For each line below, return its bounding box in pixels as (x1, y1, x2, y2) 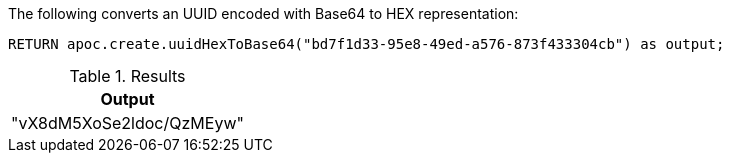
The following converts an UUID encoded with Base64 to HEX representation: (8, 5, 519, 22)
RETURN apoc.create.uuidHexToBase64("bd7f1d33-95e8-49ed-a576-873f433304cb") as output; (8, 36, 725, 52)
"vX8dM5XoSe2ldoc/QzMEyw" (11, 113, 244, 133)
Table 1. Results (69, 66, 186, 86)
